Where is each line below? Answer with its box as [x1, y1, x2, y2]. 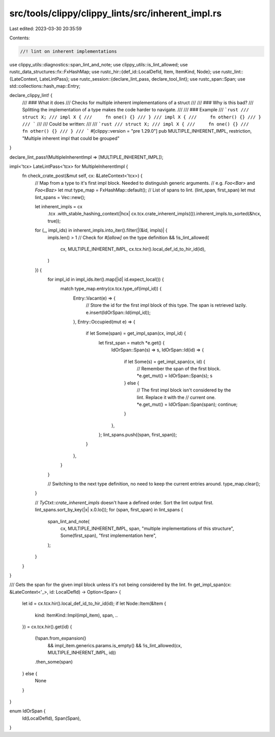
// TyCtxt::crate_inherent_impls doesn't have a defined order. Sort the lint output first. [35, 499, 214, 505]
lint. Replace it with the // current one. [136, 394, 216, 400]
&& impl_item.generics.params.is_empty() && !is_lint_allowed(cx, [47, 642, 182, 648]
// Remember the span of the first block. [136, 365, 221, 372]
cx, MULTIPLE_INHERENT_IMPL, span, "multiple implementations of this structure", [60, 526, 234, 531]
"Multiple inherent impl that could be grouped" [22, 135, 120, 141]
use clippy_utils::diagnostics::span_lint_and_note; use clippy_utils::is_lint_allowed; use [9, 61, 188, 67]
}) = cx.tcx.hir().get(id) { [22, 623, 72, 630]
